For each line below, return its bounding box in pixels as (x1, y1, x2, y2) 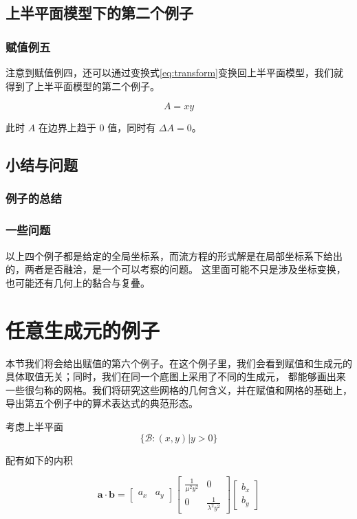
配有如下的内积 (6, 452, 73, 467)
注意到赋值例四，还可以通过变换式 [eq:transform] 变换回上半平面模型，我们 (6, 65, 334, 79)
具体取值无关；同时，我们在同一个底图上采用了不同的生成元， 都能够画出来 (6, 369, 346, 384)
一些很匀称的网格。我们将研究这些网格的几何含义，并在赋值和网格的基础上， (6, 382, 352, 397)
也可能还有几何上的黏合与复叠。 (6, 275, 150, 289)
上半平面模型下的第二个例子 (6, 2, 193, 23)
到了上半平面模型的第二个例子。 (14, 78, 160, 93)
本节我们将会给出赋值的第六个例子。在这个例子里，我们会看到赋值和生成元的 (6, 355, 352, 370)
